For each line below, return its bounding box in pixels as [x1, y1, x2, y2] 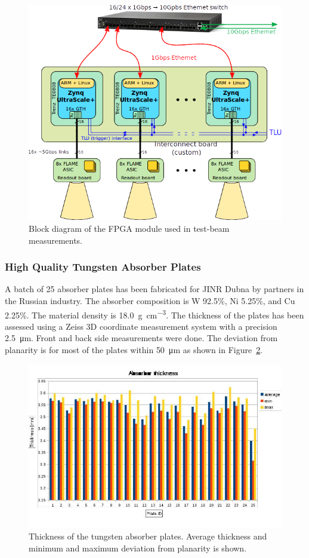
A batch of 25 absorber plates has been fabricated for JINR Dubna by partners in [5, 283, 304, 295]
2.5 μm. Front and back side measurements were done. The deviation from [5, 332, 278, 344]
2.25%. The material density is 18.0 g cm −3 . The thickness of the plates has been [5, 306, 304, 321]
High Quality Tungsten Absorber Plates [5, 259, 201, 274]
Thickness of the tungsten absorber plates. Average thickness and [29, 530, 267, 542]
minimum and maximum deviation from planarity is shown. [29, 541, 247, 554]
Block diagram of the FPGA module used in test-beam [29, 222, 230, 234]
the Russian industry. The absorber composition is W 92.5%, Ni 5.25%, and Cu [5, 294, 295, 306]
